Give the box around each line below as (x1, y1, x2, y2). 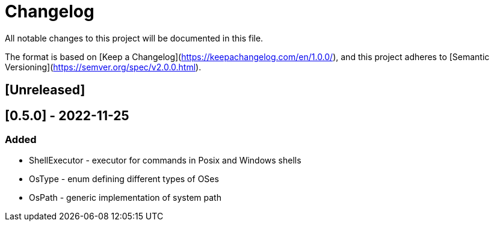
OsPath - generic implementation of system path (29, 192, 221, 203)
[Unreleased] (5, 82, 85, 98)
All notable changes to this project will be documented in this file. (5, 32, 264, 43)
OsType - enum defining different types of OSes (29, 174, 219, 185)
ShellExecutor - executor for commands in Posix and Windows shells (29, 155, 301, 166)
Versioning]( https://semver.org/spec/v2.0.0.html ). (5, 61, 202, 72)
